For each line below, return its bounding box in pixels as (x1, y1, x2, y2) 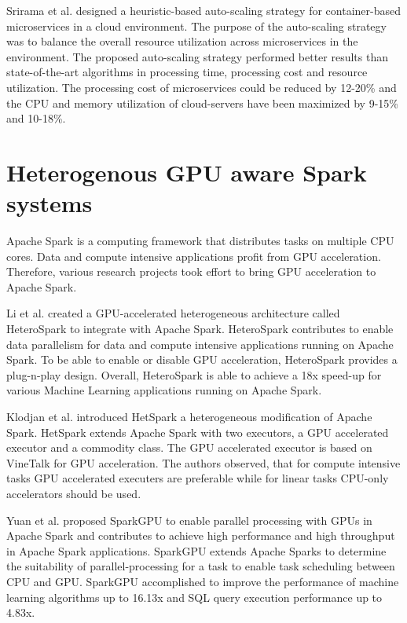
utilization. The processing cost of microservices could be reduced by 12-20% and (6, 79, 397, 95)
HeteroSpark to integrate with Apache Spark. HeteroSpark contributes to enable (6, 321, 394, 337)
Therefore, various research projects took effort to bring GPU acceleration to (6, 263, 376, 280)
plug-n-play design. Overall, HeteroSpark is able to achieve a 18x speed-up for (6, 366, 382, 383)
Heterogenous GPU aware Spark (6, 156, 367, 188)
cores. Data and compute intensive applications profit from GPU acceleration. (6, 247, 381, 264)
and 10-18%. (6, 110, 66, 126)
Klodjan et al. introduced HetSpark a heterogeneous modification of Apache (6, 409, 372, 424)
